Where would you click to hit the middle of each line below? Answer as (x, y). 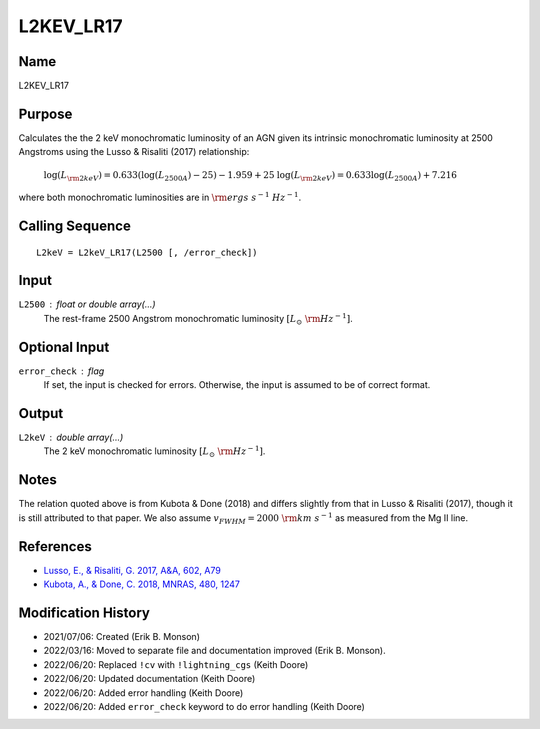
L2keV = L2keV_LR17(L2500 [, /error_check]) (147, 252)
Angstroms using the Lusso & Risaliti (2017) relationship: (134, 152)
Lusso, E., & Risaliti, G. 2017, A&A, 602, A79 (132, 570)
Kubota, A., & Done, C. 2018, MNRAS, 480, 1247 (141, 584)
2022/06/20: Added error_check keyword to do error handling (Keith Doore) (204, 706)
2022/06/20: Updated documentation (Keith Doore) (149, 679)
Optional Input (64, 346)
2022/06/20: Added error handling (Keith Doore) (143, 692)
